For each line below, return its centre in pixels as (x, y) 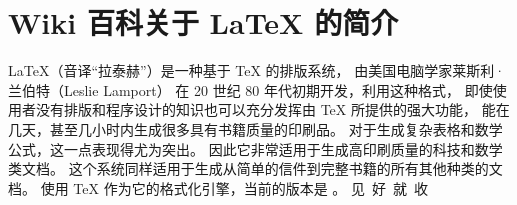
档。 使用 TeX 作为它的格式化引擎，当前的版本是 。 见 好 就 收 (218, 187)
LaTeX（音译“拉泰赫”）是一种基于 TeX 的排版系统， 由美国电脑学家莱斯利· (257, 70)
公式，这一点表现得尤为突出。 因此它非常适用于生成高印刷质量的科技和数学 (255, 148)
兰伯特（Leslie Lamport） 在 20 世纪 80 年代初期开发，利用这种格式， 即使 (250, 89)
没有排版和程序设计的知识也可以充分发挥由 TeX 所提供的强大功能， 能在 (272, 109)
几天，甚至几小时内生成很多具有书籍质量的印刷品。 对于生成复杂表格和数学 (255, 128)
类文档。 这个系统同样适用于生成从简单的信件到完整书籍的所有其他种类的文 (255, 168)
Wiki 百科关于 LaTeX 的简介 (203, 22)
